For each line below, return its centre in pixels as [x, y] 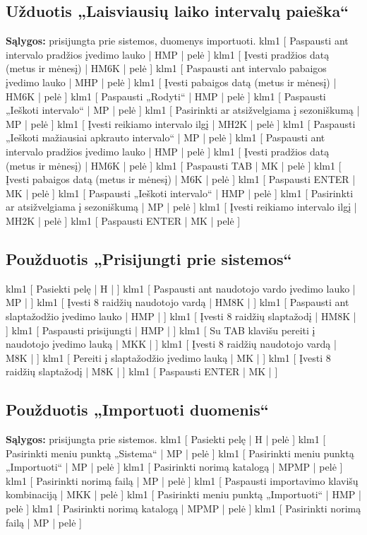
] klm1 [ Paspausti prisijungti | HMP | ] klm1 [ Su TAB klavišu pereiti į [161, 330]
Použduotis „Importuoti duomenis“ [137, 410]
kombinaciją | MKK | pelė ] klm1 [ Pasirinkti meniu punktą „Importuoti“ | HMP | [183, 494]
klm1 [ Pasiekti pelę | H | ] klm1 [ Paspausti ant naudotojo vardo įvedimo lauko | [181, 288]
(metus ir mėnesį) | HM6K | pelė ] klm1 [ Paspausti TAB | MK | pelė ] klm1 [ [174, 165]
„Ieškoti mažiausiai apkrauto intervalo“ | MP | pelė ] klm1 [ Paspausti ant [166, 137]
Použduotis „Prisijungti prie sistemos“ [149, 258]
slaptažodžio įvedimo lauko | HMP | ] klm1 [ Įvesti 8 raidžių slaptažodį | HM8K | [181, 316]
